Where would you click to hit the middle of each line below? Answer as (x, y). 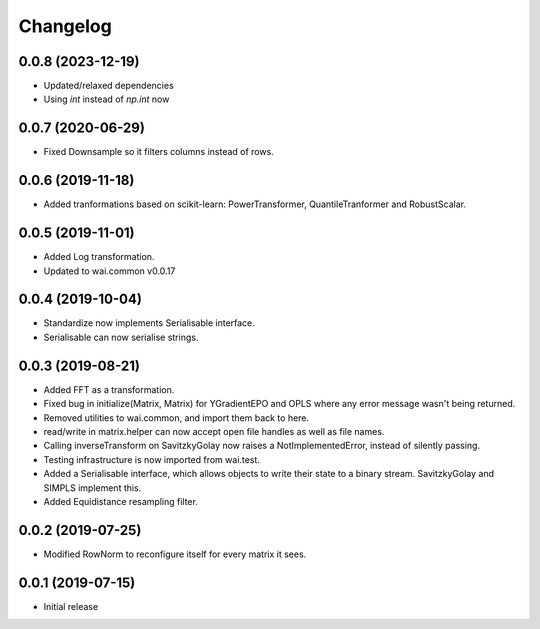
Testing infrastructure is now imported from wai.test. (151, 459)
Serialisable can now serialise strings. (121, 337)
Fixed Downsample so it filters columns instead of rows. (158, 152)
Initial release (71, 606)
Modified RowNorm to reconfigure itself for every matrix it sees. (175, 554)
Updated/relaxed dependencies (108, 86)
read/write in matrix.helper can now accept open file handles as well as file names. (214, 431)
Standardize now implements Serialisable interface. (149, 323)
